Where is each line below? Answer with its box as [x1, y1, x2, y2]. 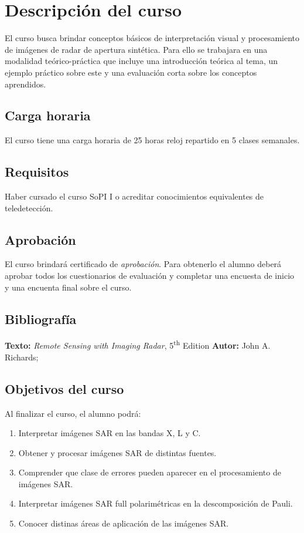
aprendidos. [5, 77, 46, 90]
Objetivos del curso [5, 379, 124, 397]
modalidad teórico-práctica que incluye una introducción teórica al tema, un [5, 55, 278, 67]
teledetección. [5, 201, 53, 214]
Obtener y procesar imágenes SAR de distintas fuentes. [18, 446, 217, 458]
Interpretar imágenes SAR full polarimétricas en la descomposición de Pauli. [18, 497, 293, 510]
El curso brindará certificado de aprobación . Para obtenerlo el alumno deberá [5, 258, 282, 270]
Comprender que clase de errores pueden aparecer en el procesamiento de [18, 466, 281, 478]
